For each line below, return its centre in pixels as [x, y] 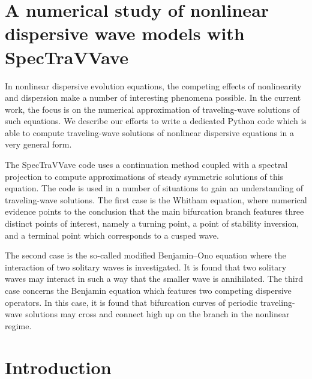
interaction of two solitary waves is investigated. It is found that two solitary [146, 267]
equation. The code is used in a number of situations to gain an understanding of [154, 188]
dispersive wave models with [125, 33]
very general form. [38, 144]
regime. [18, 325]
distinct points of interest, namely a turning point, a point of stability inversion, [152, 223]
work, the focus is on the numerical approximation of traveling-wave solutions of [152, 109]
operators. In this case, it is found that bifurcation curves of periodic [131, 302]
